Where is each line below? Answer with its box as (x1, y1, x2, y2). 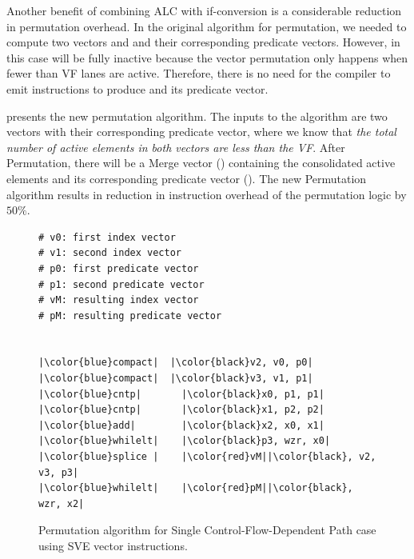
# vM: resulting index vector (38, 294, 199, 306)
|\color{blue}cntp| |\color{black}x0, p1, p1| (38, 388, 324, 400)
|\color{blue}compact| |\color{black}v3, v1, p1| (38, 373, 313, 385)
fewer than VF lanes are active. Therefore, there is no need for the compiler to (6, 65, 391, 82)
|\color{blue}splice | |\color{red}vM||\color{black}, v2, (38, 451, 376, 463)
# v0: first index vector (38, 231, 176, 243)
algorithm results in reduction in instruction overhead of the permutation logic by (6, 186, 407, 202)
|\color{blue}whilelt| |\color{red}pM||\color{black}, (38, 482, 353, 494)
